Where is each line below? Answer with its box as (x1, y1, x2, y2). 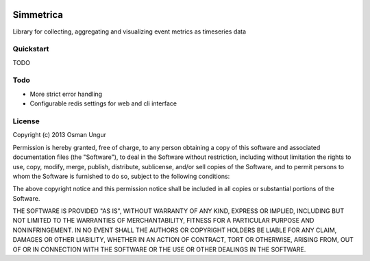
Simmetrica (12, 9, 64, 21)
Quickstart (12, 45, 49, 54)
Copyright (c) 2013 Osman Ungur (12, 131, 106, 139)
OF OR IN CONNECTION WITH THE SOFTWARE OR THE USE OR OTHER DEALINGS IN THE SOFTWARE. (12, 245, 306, 253)
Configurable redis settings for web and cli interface (29, 99, 177, 108)
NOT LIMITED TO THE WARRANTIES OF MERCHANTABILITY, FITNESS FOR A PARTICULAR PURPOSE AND (12, 216, 314, 225)
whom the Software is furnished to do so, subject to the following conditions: (12, 172, 230, 180)
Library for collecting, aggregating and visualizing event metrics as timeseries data (12, 27, 247, 36)
